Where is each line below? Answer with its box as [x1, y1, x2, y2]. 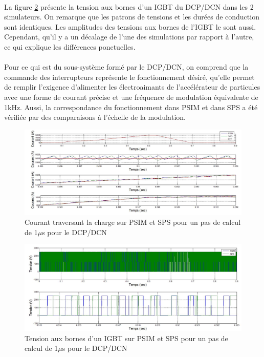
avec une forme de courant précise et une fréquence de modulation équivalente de [4, 91, 258, 102]
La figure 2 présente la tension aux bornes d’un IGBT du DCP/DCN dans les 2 [4, 1, 254, 12]
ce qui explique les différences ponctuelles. [4, 41, 136, 52]
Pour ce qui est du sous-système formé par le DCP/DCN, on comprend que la [4, 61, 249, 72]
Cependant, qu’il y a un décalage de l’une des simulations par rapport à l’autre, [4, 31, 254, 42]
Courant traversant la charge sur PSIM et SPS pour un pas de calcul [25, 217, 241, 227]
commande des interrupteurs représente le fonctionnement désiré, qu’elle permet [4, 71, 255, 82]
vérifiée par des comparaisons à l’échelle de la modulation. [4, 112, 186, 122]
